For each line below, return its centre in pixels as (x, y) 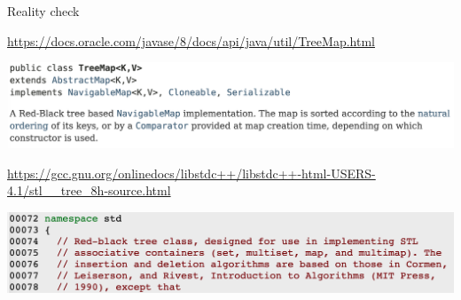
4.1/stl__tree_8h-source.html (89, 190)
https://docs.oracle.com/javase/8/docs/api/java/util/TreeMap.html (191, 40)
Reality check (43, 11)
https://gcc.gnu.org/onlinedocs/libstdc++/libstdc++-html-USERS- (191, 173)
